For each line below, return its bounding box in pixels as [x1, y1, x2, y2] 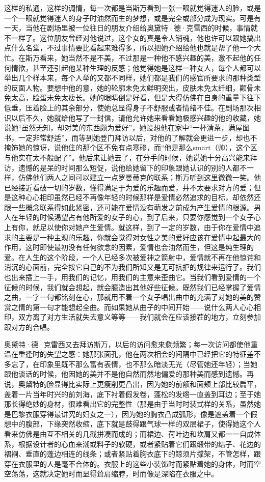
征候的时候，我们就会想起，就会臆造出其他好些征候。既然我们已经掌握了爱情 [4, 281, 261, 292]
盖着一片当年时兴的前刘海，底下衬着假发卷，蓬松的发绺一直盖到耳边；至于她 [4, 388, 261, 399]
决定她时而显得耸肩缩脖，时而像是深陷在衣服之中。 [46, 468, 218, 479]
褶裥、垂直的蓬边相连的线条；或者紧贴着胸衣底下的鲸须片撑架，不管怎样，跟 [4, 448, 261, 459]
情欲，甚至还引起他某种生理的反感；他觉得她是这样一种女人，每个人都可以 [11, 62, 261, 73]
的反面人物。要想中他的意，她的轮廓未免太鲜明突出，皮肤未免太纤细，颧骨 [4, 82, 254, 93]
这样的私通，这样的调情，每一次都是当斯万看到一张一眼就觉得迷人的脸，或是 [4, 3, 261, 13]
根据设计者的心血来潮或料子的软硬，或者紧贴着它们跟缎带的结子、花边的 [18, 438, 261, 449]
